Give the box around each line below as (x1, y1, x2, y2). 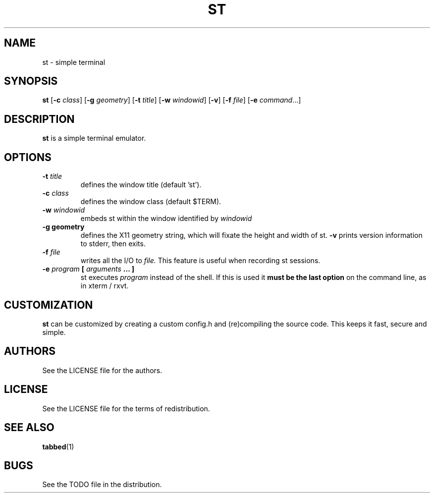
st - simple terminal (42, 57, 106, 66)
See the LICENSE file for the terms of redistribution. (42, 404, 210, 413)
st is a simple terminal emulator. (42, 134, 146, 143)
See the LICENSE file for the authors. (42, 366, 163, 375)
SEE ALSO (4, 421, 54, 434)
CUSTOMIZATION (4, 298, 93, 311)
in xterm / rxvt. (80, 281, 129, 290)
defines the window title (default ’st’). (80, 180, 202, 189)
